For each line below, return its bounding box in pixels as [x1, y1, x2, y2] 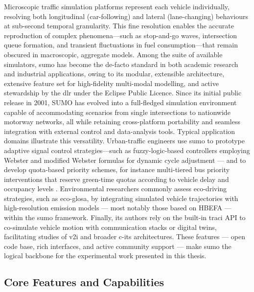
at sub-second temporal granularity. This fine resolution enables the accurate [4, 21, 234, 31]
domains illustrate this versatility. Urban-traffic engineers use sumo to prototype [4, 135, 245, 146]
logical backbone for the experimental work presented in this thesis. [4, 250, 207, 261]
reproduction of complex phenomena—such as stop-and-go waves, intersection [4, 30, 237, 40]
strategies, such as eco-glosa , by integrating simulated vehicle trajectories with [4, 193, 238, 203]
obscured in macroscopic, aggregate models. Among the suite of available [4, 49, 223, 59]
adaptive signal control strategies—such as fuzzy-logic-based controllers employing [4, 145, 250, 155]
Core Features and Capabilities [4, 274, 164, 290]
